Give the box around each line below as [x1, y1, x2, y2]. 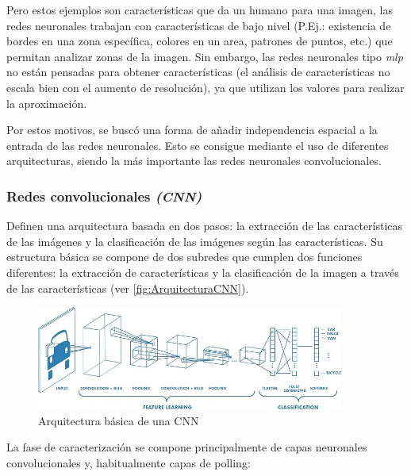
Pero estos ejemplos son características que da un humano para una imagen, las [6, 2, 393, 17]
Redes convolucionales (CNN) [6, 186, 202, 205]
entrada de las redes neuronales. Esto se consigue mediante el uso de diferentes [6, 136, 389, 153]
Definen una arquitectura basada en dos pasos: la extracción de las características [6, 217, 403, 234]
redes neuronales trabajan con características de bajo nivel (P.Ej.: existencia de [6, 17, 391, 33]
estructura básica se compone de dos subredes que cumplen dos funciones [6, 248, 363, 265]
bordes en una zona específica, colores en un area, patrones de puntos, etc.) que [6, 33, 393, 49]
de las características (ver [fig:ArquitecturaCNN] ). [6, 279, 249, 296]
